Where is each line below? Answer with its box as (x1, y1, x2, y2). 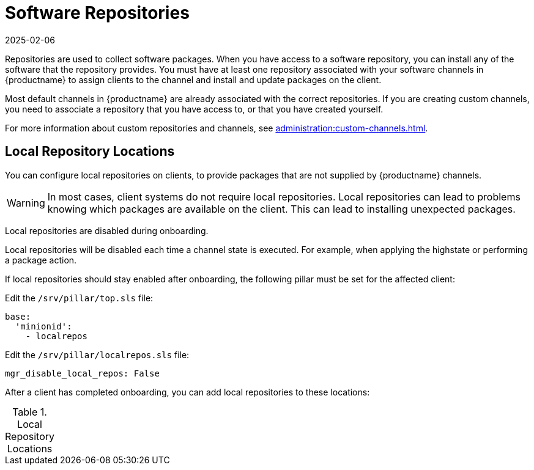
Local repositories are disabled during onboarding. (5, 225, 209, 236)
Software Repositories (5, 2, 190, 23)
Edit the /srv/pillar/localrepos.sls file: (5, 349, 190, 360)
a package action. (5, 254, 77, 265)
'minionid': (15, 321, 72, 331)
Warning (7, 196, 45, 209)
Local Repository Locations (5, 144, 175, 160)
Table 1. (12, 405, 47, 418)
